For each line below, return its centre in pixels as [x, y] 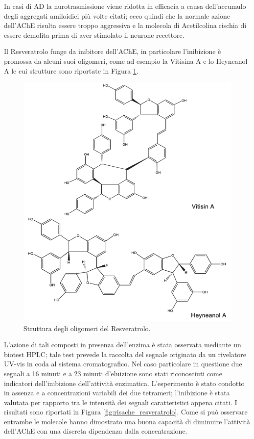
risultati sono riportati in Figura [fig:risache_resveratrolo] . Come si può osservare [126, 412]
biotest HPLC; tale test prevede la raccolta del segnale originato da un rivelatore [125, 354]
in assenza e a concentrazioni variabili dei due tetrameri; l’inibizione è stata [117, 393]
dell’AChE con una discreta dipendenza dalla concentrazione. [96, 431]
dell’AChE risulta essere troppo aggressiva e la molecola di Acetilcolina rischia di [125, 25]
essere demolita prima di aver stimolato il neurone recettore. [94, 35]
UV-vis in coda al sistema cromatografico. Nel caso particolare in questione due [123, 364]
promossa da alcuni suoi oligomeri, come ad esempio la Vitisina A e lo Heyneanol [126, 61]
